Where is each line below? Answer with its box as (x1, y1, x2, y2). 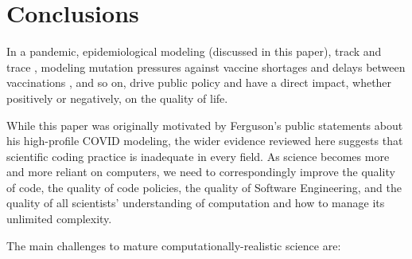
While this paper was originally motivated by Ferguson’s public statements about (6, 116, 403, 133)
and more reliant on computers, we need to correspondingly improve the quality (6, 163, 395, 180)
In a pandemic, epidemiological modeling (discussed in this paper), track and (6, 43, 382, 60)
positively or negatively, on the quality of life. (6, 89, 228, 106)
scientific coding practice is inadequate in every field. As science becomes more (6, 147, 390, 164)
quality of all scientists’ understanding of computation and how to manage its (6, 194, 385, 211)
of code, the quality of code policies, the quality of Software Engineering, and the (6, 179, 402, 195)
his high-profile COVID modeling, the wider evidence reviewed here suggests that (6, 132, 403, 149)
